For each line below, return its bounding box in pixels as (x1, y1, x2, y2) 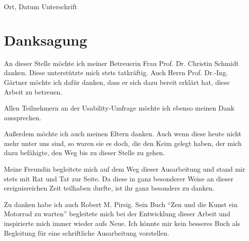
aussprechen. (4, 112, 41, 122)
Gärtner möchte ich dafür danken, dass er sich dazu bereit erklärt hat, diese (4, 77, 230, 87)
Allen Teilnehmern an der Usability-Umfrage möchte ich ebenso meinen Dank (4, 103, 234, 113)
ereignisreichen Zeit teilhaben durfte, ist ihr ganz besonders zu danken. (4, 183, 215, 193)
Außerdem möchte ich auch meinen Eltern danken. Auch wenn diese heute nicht (4, 129, 242, 139)
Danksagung (4, 30, 87, 49)
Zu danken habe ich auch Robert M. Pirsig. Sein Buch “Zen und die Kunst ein (4, 199, 238, 209)
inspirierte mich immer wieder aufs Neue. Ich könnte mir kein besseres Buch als (4, 218, 240, 228)
